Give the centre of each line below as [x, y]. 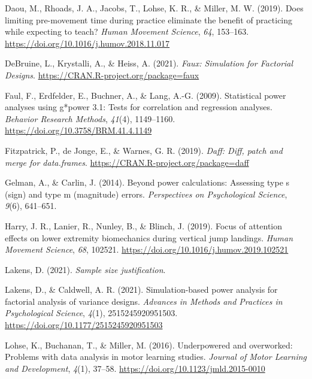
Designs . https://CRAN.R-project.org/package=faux [102, 75]
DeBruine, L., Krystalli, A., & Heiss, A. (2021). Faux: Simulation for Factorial [149, 63]
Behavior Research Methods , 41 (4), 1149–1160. [90, 118]
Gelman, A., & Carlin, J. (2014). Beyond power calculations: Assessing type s [147, 182]
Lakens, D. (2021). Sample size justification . [85, 269]
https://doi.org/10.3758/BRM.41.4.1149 [78, 130]
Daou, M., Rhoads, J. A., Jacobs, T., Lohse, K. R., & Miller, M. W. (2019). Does [154, 8]
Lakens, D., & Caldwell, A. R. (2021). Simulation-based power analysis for [141, 289]
